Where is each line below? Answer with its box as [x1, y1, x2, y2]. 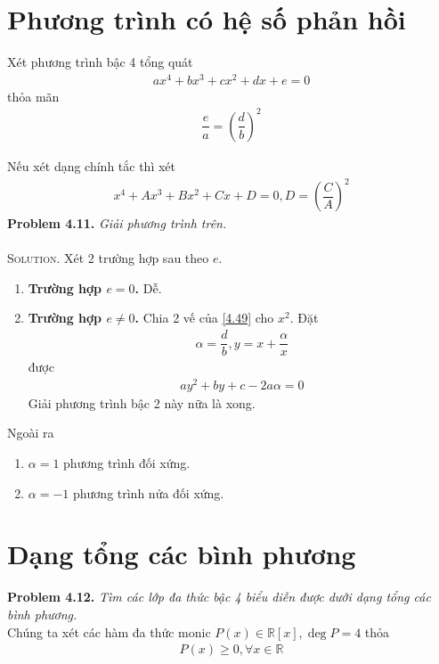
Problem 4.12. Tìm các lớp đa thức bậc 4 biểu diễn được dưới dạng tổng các [7, 587, 431, 606]
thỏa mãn [7, 86, 60, 105]
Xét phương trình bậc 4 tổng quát [7, 53, 193, 71]
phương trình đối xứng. [63, 454, 191, 472]
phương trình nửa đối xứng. [72, 483, 224, 502]
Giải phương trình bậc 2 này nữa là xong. [28, 393, 256, 412]
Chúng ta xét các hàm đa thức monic [7, 622, 211, 641]
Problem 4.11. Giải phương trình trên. [7, 214, 227, 233]
